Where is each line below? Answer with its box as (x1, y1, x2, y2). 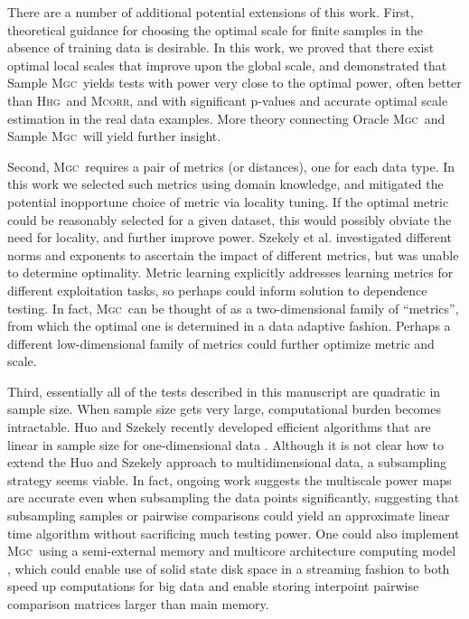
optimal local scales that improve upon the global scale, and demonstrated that (7, 55, 447, 74)
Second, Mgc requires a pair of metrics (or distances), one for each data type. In (7, 156, 455, 175)
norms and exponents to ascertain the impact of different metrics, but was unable (7, 245, 459, 264)
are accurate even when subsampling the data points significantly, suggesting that (7, 488, 460, 507)
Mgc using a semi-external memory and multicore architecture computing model (7, 541, 456, 560)
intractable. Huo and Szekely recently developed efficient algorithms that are (7, 417, 431, 436)
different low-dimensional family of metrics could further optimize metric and (7, 333, 435, 352)
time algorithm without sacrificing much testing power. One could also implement (7, 523, 460, 542)
